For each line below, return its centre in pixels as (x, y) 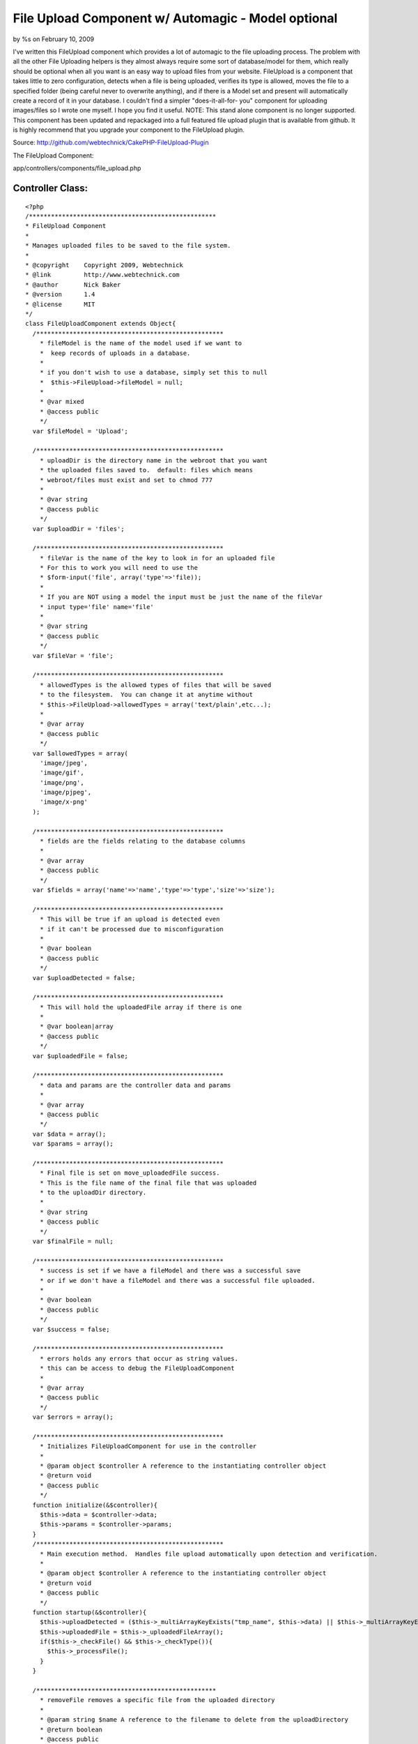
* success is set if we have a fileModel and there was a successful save (170, 1271)
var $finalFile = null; (73, 1241)
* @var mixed (62, 402)
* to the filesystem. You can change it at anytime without (146, 695)
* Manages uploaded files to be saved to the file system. (128, 246)
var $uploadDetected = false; (84, 978)
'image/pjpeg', (65, 792)
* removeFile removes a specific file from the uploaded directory (157, 1700)
